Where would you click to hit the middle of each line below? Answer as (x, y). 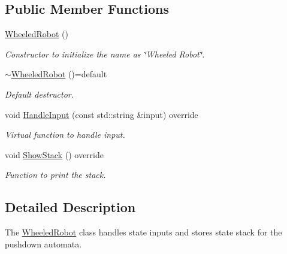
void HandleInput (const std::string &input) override (102, 114)
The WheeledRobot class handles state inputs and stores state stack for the (143, 232)
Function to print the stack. (55, 175)
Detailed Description (70, 207)
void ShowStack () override (54, 154)
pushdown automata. (43, 244)
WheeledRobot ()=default (59, 74)
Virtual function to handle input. (65, 134)
